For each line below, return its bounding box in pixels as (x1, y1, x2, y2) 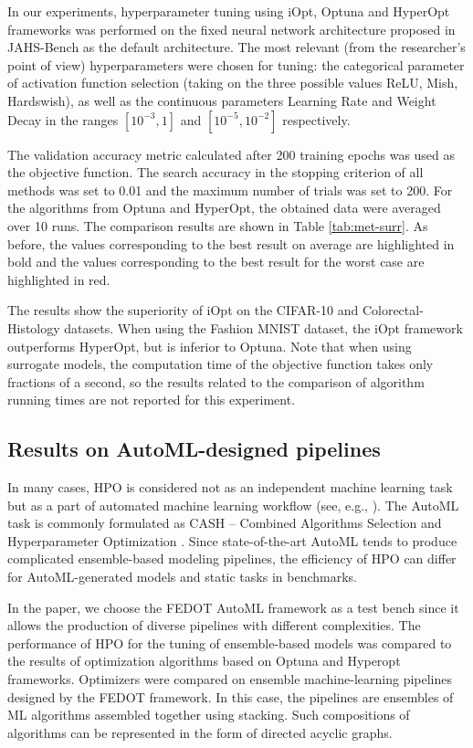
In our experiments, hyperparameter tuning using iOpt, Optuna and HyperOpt (7, 2, 450, 20)
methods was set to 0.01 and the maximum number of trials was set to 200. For (7, 180, 453, 199)
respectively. (282, 110, 351, 129)
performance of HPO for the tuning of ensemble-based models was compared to (7, 633, 452, 652)
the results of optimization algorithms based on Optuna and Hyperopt (7, 651, 401, 670)
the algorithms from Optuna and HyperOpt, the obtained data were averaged (7, 198, 441, 217)
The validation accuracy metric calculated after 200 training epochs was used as (7, 144, 456, 163)
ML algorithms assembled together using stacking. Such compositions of (7, 705, 410, 724)
